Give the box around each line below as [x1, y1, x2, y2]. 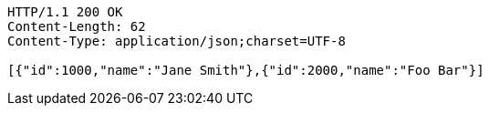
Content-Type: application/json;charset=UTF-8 [7, 34, 346, 48]
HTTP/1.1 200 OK [7, 5, 123, 19]
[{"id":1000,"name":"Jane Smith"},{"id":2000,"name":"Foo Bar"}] [7, 63, 484, 77]
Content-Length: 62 [7, 19, 146, 34]
